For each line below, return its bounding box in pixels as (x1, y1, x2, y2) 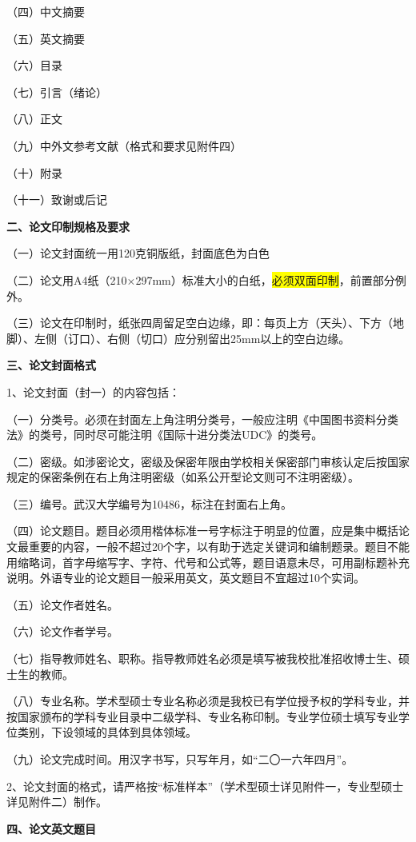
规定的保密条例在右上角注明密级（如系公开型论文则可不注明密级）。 (6, 469, 359, 485)
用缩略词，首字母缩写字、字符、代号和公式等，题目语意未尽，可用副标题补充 (6, 553, 410, 570)
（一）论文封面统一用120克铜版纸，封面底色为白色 (6, 245, 270, 261)
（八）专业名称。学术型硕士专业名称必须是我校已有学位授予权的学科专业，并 (6, 692, 410, 709)
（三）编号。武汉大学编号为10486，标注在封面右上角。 (6, 495, 292, 512)
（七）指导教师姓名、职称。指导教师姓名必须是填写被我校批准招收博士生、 (6, 650, 398, 667)
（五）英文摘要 (6, 30, 85, 46)
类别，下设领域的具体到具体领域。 (17, 724, 197, 740)
